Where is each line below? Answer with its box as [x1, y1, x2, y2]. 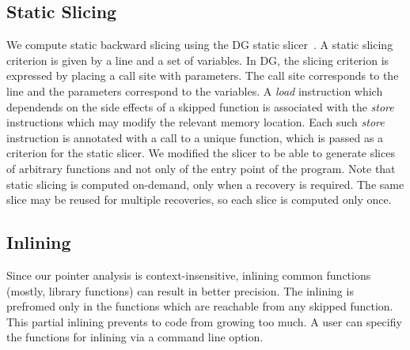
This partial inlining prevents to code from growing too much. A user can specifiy [6, 313, 402, 329]
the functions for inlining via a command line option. [6, 329, 264, 345]
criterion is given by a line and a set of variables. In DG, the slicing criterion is [6, 51, 389, 68]
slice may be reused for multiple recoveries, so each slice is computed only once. [6, 191, 392, 208]
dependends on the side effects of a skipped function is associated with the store [6, 98, 394, 115]
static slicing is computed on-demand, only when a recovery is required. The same [6, 175, 404, 192]
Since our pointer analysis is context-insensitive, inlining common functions [6, 266, 371, 283]
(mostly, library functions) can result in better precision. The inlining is [6, 282, 354, 299]
